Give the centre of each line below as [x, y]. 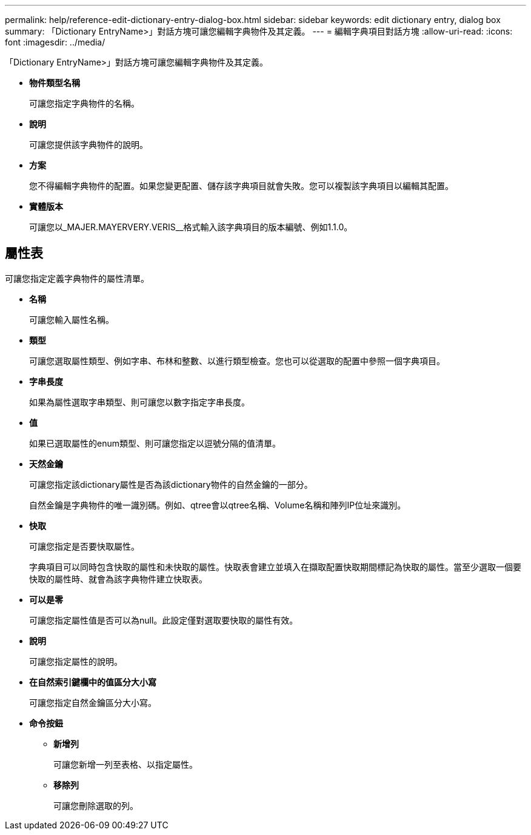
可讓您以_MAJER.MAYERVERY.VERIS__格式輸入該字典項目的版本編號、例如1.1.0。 [191, 227]
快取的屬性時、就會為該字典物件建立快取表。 [118, 579]
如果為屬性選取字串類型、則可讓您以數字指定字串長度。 [139, 402]
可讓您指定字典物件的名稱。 [84, 103]
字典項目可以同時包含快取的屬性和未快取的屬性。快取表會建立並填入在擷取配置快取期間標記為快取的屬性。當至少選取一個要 [275, 567]
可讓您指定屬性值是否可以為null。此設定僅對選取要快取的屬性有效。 [164, 620]
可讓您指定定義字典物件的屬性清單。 [77, 278]
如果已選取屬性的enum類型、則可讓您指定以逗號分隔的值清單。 [155, 443]
